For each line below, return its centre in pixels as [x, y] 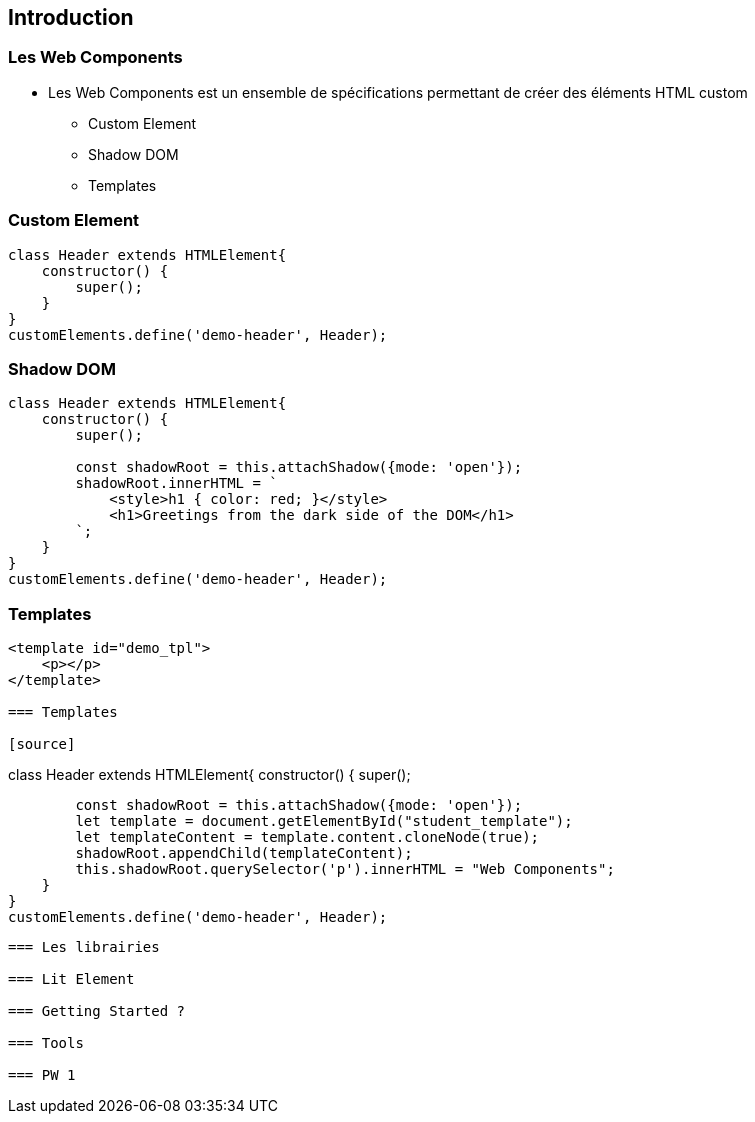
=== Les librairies [84, 947]
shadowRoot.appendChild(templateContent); [244, 853]
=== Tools [46, 1043]
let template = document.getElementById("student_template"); [324, 821]
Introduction [71, 17]
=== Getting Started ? [97, 1011]
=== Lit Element [71, 979]
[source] [42, 744]
